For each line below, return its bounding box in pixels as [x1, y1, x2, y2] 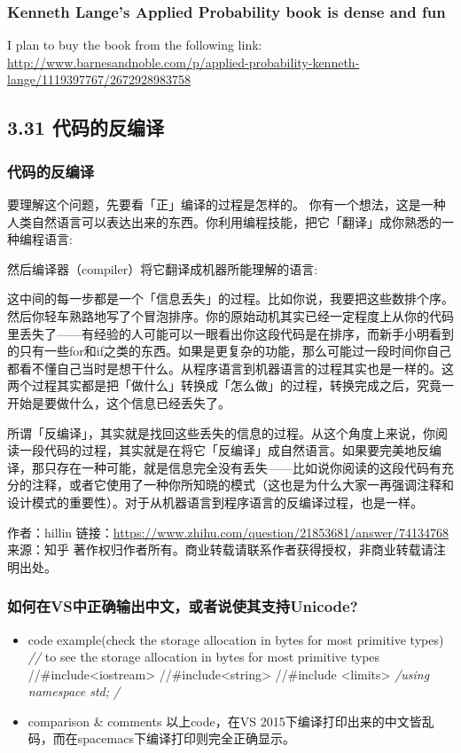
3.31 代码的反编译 [7, 114, 164, 141]
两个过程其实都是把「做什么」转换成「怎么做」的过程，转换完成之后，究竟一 [7, 376, 454, 395]
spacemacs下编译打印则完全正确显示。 [77, 729, 295, 748]
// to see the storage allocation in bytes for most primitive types [27, 647, 380, 666]
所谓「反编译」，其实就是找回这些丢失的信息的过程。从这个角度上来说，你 [7, 423, 435, 442]
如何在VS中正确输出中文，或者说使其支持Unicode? [7, 595, 358, 617]
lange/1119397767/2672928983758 [7, 70, 191, 89]
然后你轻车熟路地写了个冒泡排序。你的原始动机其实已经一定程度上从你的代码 [7, 306, 454, 325]
